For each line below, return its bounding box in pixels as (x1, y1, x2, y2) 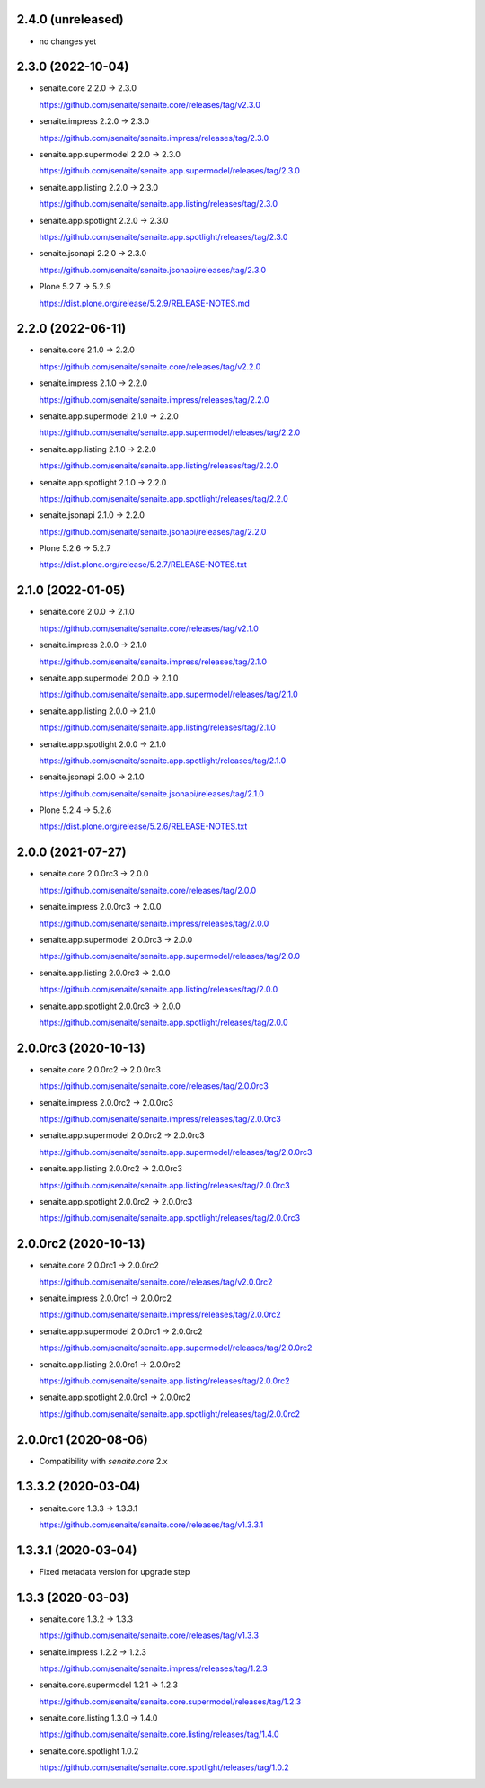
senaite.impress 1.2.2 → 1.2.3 (39, 1646, 147, 1658)
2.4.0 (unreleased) (16, 12, 125, 27)
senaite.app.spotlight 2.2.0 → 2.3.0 (39, 215, 169, 226)
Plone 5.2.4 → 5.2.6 (39, 805, 112, 815)
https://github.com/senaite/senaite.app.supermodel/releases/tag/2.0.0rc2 (39, 1342, 313, 1353)
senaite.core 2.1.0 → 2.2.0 (39, 344, 135, 355)
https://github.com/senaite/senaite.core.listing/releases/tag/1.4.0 (39, 1729, 279, 1739)
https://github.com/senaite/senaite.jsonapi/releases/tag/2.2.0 (39, 526, 267, 537)
